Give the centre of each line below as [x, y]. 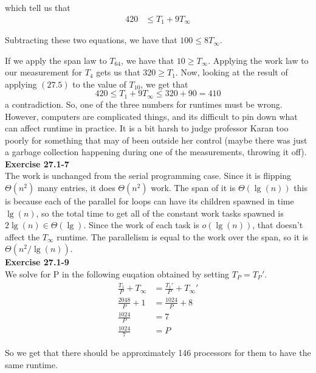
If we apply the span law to [56, 60]
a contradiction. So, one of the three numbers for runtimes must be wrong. [144, 104]
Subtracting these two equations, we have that [91, 40]
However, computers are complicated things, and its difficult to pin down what [151, 116]
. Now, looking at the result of [232, 72]
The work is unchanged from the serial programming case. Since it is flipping [148, 176]
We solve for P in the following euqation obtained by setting [117, 274]
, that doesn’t [278, 225]
